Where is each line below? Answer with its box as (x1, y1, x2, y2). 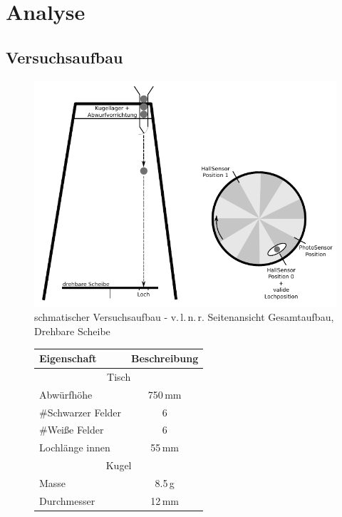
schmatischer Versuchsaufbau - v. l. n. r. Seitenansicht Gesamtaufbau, (34, 309, 334, 324)
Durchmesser (39, 493, 95, 508)
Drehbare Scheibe (34, 323, 110, 338)
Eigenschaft (39, 351, 97, 365)
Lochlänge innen (39, 440, 110, 455)
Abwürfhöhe (39, 387, 93, 401)
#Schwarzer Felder (39, 404, 122, 419)
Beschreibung (131, 351, 199, 365)
